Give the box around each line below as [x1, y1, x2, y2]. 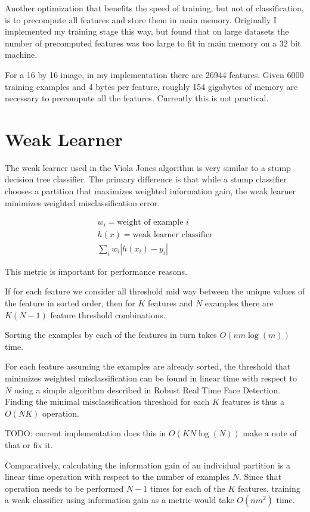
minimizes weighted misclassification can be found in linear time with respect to [5, 371, 297, 384]
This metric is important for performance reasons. [5, 265, 187, 277]
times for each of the [150, 482, 225, 494]
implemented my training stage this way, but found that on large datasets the [5, 25, 289, 38]
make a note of [243, 427, 297, 439]
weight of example [117, 218, 184, 227]
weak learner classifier [132, 230, 213, 239]
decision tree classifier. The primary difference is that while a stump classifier [5, 173, 287, 185]
